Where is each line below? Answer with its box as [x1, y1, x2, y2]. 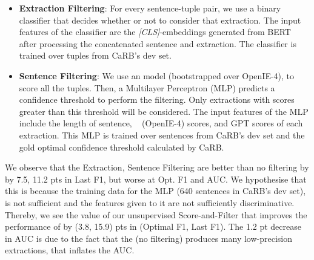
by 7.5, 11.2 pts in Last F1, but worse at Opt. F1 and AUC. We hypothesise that [5, 172, 307, 185]
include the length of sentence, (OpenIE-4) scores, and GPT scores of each [19, 117, 303, 129]
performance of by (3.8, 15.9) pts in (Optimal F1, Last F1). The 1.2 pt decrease [5, 220, 301, 233]
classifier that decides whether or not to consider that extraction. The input [19, 13, 301, 26]
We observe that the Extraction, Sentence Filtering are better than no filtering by [5, 161, 309, 174]
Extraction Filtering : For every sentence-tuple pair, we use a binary [19, 2, 281, 14]
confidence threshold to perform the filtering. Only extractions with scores [19, 93, 295, 106]
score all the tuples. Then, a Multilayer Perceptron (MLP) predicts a [19, 81, 275, 94]
